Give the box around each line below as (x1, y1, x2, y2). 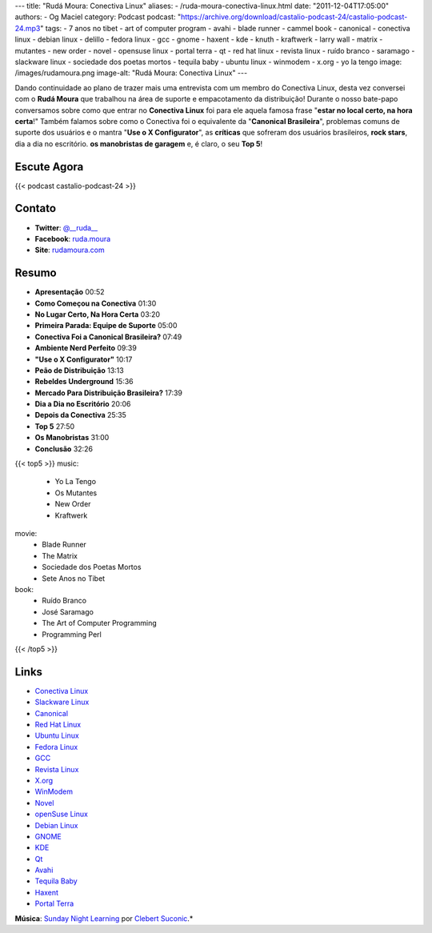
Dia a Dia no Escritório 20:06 (34, 399, 131, 409)
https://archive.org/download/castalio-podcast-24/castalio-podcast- (180, 12, 408, 22)
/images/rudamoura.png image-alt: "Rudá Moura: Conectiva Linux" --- (14, 68, 248, 78)
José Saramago (42, 607, 94, 616)
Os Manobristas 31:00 (34, 433, 110, 442)
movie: (14, 529, 38, 538)
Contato (14, 202, 56, 215)
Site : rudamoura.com (34, 245, 106, 255)
